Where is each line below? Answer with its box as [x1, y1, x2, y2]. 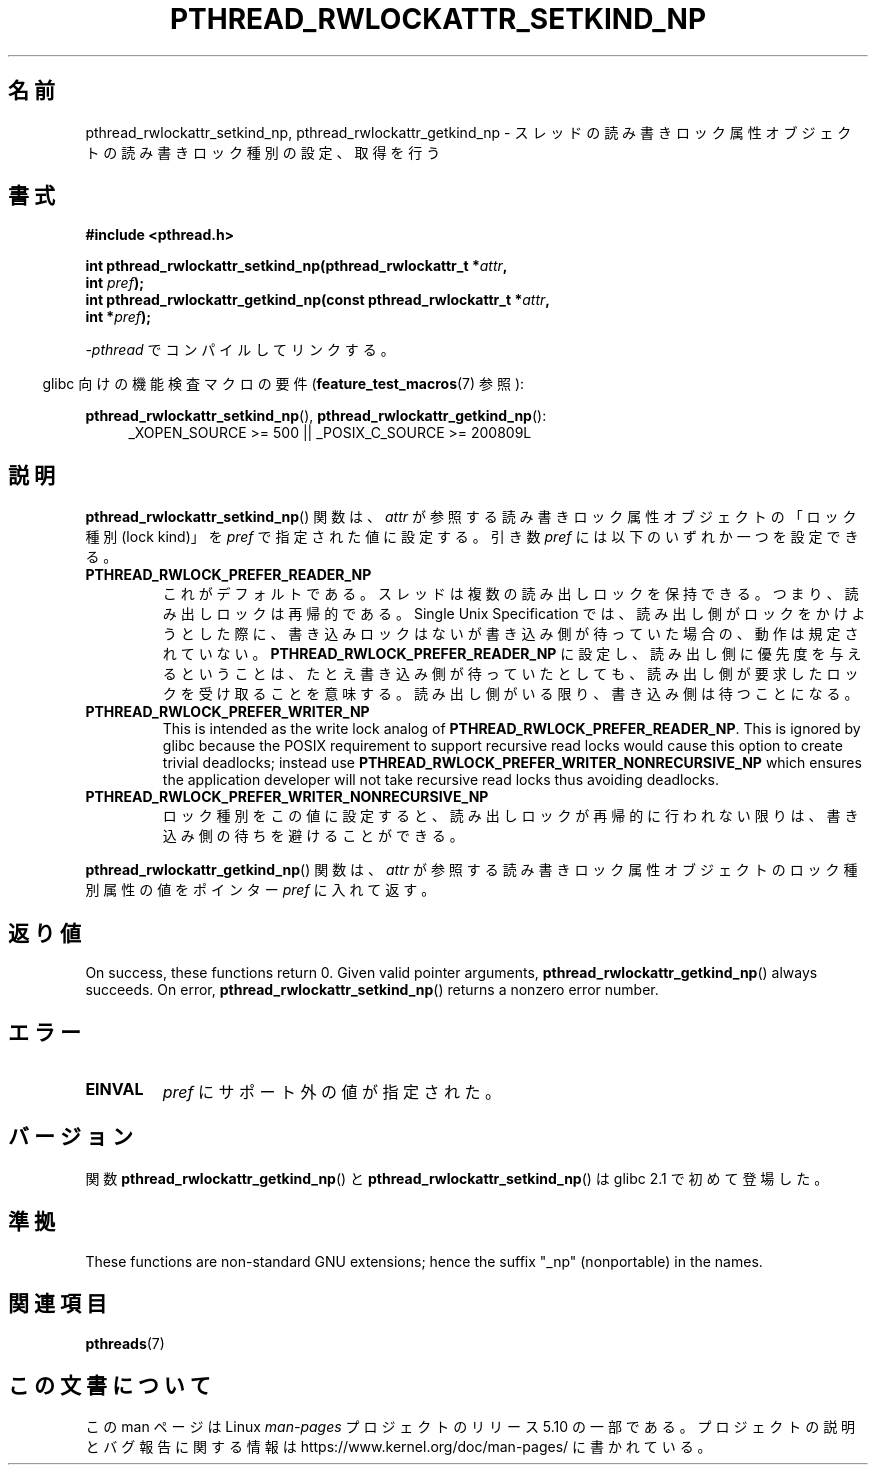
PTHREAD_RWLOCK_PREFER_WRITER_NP [85, 703, 370, 721]
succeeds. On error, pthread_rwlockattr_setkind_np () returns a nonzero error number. [85, 981, 659, 999]
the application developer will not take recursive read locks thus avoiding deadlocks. [162, 771, 719, 789]
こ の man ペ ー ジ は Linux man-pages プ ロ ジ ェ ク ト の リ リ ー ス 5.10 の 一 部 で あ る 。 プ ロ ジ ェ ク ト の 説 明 [85, 1418, 856, 1436]
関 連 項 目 [8, 1291, 107, 1317]
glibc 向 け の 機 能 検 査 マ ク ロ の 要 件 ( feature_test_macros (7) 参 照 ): [42, 375, 525, 393]
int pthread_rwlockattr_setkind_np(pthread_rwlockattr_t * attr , [85, 257, 508, 275]
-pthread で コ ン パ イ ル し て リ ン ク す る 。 [85, 341, 395, 359]
